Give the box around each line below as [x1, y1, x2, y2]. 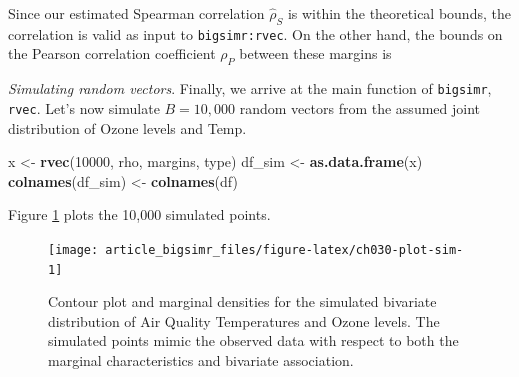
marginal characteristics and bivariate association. [48, 350, 354, 371]
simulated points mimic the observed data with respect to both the [48, 330, 459, 351]
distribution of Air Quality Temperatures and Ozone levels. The [48, 310, 440, 331]
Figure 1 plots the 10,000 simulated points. [8, 204, 271, 225]
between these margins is [239, 43, 392, 64]
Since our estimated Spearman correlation [8, 3, 265, 23]
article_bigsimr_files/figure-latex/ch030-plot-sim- [105, 242, 464, 257]
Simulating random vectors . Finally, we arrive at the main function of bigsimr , [8, 78, 492, 99]
